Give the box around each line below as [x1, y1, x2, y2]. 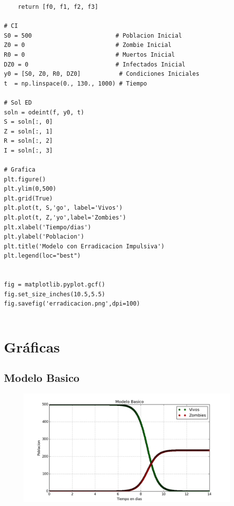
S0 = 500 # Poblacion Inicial [4, 32, 182, 39]
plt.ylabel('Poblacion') [4, 233, 84, 241]
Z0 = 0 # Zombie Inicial [4, 42, 172, 49]
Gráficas [4, 336, 60, 356]
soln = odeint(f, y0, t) [4, 109, 84, 116]
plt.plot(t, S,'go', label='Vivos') [4, 204, 123, 212]
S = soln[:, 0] [4, 118, 53, 126]
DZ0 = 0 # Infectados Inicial [4, 61, 186, 68]
